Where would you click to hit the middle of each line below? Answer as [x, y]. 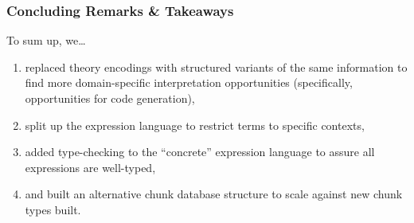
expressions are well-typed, [90, 167]
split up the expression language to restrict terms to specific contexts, [195, 125]
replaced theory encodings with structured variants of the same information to [216, 67]
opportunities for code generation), [110, 98]
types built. [53, 209]
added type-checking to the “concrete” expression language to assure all [200, 152]
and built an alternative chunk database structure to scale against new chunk [214, 194]
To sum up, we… [46, 40]
